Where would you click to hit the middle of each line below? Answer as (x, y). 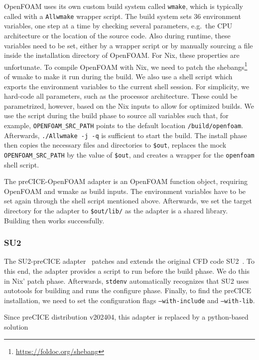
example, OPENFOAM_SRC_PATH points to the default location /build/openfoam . (124, 125)
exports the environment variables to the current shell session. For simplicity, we (127, 86)
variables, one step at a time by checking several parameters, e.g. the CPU (118, 26)
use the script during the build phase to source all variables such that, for (116, 115)
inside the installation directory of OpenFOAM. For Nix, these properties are (122, 55)
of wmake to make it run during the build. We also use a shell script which (118, 76)
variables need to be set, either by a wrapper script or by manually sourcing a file (129, 45)
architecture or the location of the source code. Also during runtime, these (117, 35)
